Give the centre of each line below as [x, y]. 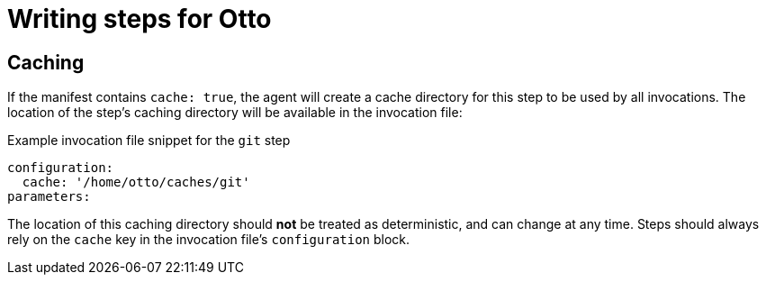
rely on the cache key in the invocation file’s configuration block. [209, 240]
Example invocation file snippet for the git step [149, 141]
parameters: [49, 197]
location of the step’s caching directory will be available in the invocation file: [235, 113]
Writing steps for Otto [140, 19]
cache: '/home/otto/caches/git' [136, 182]
